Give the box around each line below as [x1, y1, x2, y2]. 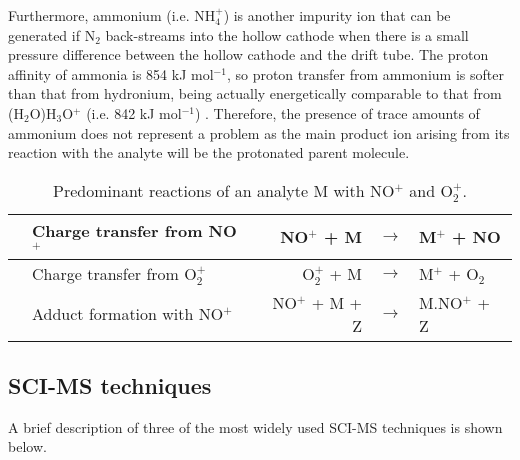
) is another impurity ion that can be [223, 5, 451, 25]
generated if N [8, 24, 96, 45]
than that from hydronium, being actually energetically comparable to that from [8, 83, 502, 104]
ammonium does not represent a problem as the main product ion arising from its [8, 122, 510, 143]
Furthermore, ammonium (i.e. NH [8, 5, 216, 25]
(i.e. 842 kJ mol [86, 102, 182, 123]
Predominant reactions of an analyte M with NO [53, 178, 395, 202]
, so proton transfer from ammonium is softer [226, 63, 504, 84]
